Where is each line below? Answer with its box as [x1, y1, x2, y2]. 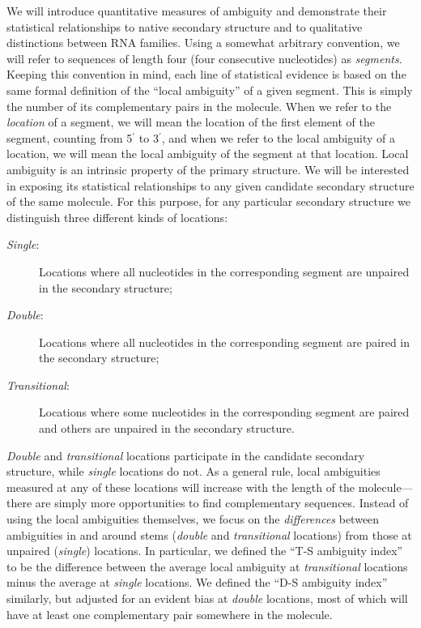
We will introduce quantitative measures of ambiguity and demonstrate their [6, 2, 387, 19]
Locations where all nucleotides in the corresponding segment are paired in [39, 333, 410, 350]
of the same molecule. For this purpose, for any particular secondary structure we [6, 193, 411, 210]
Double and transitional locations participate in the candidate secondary [6, 446, 365, 464]
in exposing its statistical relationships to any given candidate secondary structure [6, 177, 415, 194]
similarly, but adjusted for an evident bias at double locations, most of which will [6, 590, 408, 606]
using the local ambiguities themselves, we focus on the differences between [6, 511, 380, 528]
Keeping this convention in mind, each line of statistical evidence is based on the [6, 66, 406, 83]
